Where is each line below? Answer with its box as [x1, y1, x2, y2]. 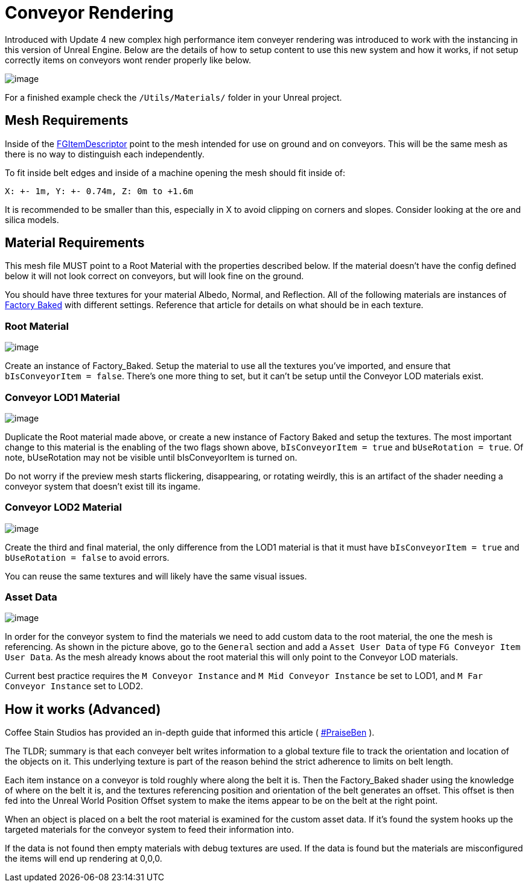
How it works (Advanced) [5, 701, 161, 717]
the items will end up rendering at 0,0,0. [5, 853, 162, 864]
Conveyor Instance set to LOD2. [5, 681, 143, 692]
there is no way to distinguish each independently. [5, 148, 205, 159]
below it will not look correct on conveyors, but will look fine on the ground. [5, 271, 304, 282]
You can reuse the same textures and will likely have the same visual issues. [5, 570, 307, 581]
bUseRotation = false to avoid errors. [5, 552, 170, 563]
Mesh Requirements [5, 113, 129, 128]
